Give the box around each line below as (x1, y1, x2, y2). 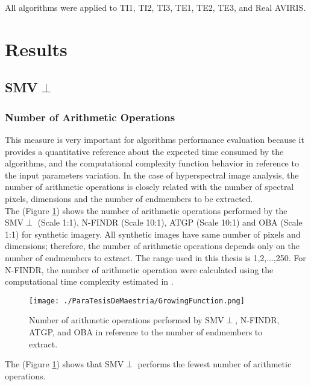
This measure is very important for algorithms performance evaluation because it (5, 133, 304, 145)
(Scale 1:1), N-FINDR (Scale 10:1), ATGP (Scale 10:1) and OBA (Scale (37, 216, 303, 229)
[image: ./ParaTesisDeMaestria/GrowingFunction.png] (29, 296, 245, 305)
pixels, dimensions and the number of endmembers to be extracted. (5, 192, 253, 204)
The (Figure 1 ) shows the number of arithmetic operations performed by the (5, 204, 287, 217)
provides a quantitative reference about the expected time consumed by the (5, 145, 284, 157)
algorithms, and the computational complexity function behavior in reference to (5, 157, 299, 169)
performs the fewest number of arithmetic (137, 358, 292, 370)
